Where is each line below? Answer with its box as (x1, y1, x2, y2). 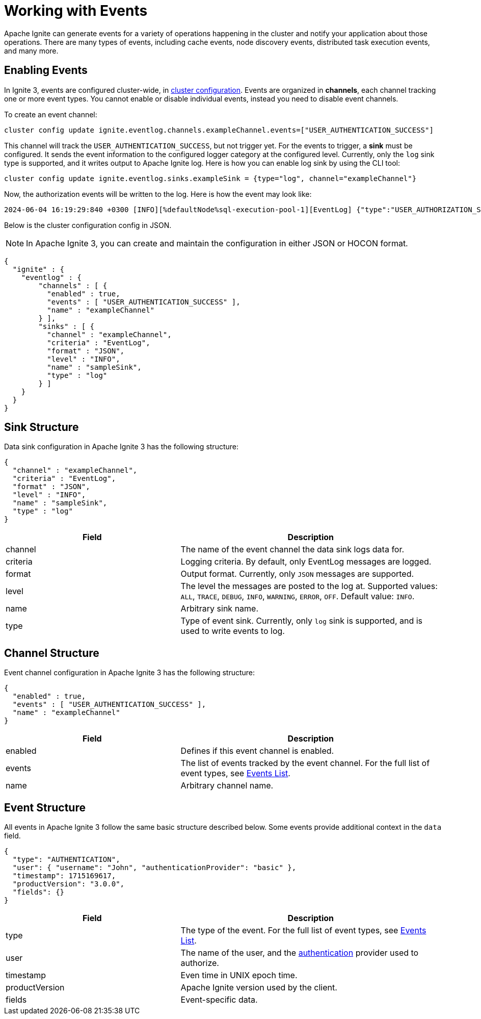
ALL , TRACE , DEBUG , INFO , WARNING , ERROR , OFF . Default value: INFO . (180, 591, 415, 602)
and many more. (4, 46, 59, 55)
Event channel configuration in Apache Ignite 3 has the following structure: (4, 668, 255, 677)
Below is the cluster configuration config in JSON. (4, 220, 172, 230)
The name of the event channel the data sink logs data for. (180, 544, 405, 555)
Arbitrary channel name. (180, 780, 274, 791)
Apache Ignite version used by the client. (180, 982, 337, 993)
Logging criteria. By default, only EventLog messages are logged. (180, 556, 432, 567)
